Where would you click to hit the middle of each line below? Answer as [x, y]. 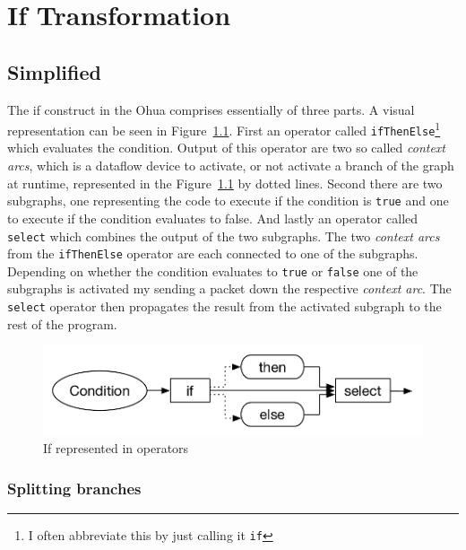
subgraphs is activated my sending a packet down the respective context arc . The [229, 288]
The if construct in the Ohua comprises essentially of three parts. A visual [211, 109]
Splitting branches [74, 488]
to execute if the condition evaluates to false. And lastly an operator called [213, 218]
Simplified [54, 71]
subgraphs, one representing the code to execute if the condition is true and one [228, 201]
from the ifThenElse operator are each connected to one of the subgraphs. [213, 253]
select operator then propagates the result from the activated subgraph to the [224, 306]
